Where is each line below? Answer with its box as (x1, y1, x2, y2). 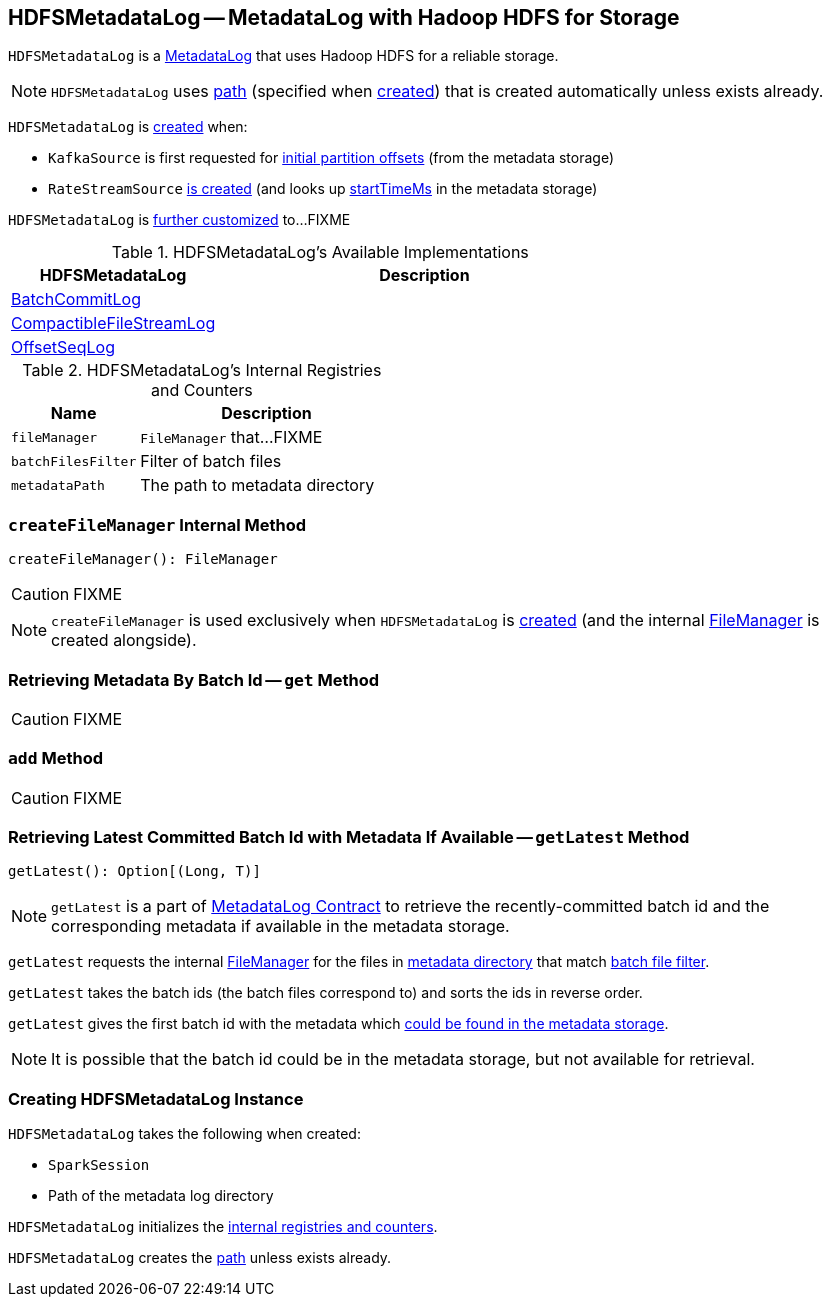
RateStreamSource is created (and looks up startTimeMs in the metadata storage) (48, 180, 598, 198)
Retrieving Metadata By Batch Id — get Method (8, 669, 380, 690)
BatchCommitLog (11, 289, 142, 310)
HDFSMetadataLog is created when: (8, 118, 248, 136)
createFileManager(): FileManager (8, 551, 278, 568)
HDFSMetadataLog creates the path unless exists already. (8, 1249, 392, 1267)
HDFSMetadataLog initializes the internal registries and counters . (8, 1218, 438, 1236)
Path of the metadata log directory (48, 1187, 274, 1205)
